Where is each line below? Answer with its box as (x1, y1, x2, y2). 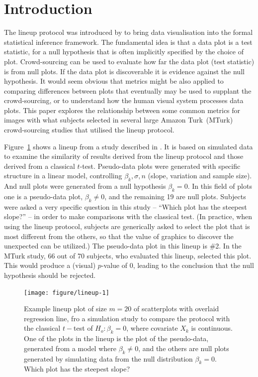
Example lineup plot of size (24, 303, 107, 314)
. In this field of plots (187, 181, 252, 191)
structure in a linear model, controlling (4, 170, 122, 181)
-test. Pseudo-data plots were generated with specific (80, 160, 241, 171)
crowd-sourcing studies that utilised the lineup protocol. (4, 125, 174, 135)
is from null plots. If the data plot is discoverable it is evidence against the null (4, 66, 245, 76)
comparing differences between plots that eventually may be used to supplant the (4, 85, 252, 96)
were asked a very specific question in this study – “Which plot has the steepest (4, 201, 247, 212)
